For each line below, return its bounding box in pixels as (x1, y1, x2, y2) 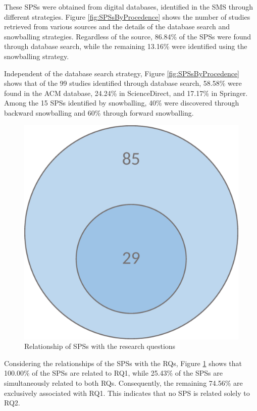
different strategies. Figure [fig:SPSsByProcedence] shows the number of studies (4, 11, 250, 22)
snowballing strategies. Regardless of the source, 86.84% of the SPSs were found (4, 31, 251, 41)
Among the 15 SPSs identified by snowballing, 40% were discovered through (4, 97, 239, 108)
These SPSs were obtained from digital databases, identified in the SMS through (4, 2, 253, 12)
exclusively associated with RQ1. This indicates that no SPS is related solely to (4, 387, 250, 398)
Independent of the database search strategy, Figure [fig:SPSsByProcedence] (4, 68, 239, 78)
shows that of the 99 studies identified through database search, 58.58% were (4, 78, 242, 88)
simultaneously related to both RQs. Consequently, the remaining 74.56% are (4, 377, 243, 388)
